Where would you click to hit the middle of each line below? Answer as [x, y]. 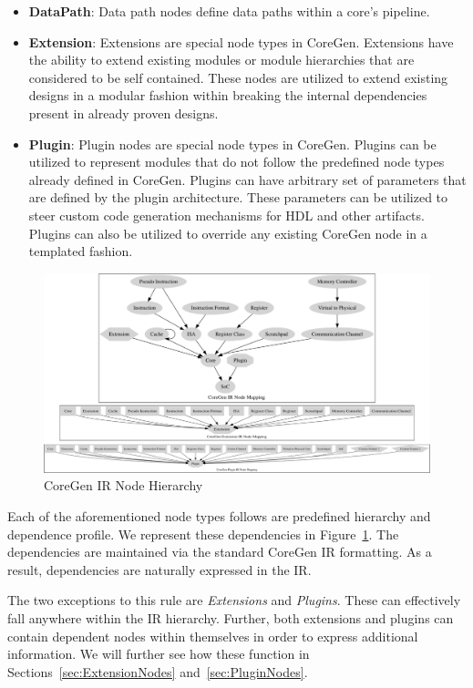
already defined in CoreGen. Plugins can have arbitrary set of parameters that [247, 179]
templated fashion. [81, 251]
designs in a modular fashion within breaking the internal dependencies [228, 95]
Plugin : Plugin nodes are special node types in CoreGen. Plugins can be [232, 144]
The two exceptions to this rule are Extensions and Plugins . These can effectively [234, 600]
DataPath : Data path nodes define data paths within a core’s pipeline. [229, 11]
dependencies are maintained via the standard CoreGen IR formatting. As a [220, 552]
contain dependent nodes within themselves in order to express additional [213, 636]
